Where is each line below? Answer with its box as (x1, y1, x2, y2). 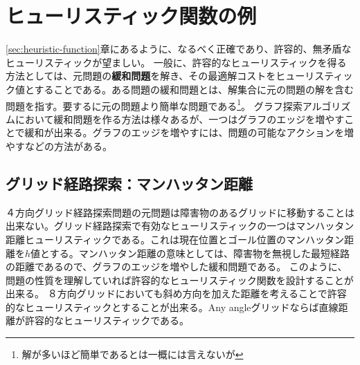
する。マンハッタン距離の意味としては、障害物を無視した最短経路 (49, 245, 350, 260)
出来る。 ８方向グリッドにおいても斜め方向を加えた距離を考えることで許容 (6, 286, 347, 301)
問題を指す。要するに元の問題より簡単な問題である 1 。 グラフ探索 (6, 96, 303, 113)
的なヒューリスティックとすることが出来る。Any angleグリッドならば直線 (6, 299, 339, 314)
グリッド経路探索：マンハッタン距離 (6, 172, 253, 194)
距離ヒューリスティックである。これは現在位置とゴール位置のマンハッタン (6, 232, 345, 246)
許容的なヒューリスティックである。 (24, 313, 190, 328)
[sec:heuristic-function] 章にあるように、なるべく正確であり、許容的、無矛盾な (6, 41, 352, 56)
